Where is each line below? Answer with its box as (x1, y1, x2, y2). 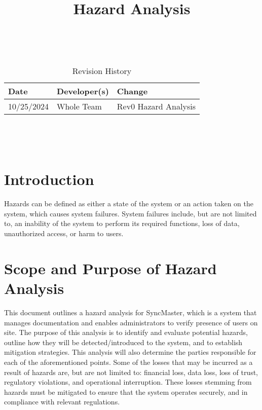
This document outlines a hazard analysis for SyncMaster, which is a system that (4, 307, 257, 317)
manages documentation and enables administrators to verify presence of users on (4, 317, 258, 327)
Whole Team (57, 100, 102, 112)
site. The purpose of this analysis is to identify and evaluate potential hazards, (4, 327, 248, 338)
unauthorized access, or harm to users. (4, 228, 124, 239)
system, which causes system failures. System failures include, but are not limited (4, 208, 257, 218)
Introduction (4, 169, 94, 190)
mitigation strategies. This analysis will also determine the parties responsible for (4, 347, 256, 357)
